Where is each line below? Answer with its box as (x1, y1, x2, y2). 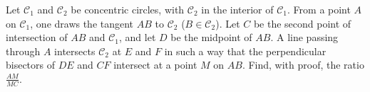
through (6, 43, 41, 58)
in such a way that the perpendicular (164, 43, 327, 58)
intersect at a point (113, 57, 197, 72)
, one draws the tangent (30, 16, 134, 30)
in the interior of (201, 2, 274, 16)
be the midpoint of (170, 30, 252, 45)
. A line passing (270, 30, 339, 45)
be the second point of (253, 16, 351, 30)
